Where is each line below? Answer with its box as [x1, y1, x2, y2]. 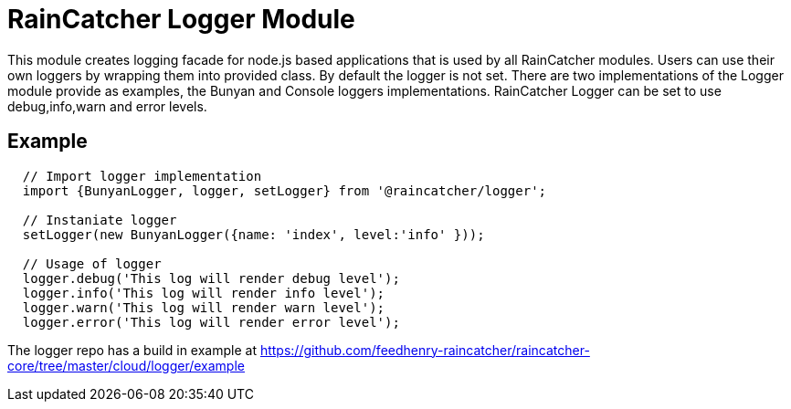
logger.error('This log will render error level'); [22, 314, 400, 330]
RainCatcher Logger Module [7, 4, 355, 35]
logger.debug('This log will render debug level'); [22, 270, 400, 286]
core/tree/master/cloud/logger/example [7, 357, 245, 373]
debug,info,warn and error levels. [7, 98, 207, 114]
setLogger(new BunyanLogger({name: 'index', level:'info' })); [22, 226, 485, 242]
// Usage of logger [22, 256, 162, 271]
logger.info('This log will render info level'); [22, 285, 385, 300]
